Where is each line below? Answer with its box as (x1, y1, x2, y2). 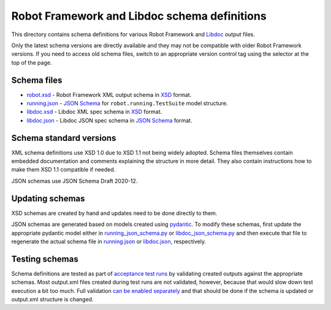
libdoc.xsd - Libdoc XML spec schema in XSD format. (26, 108, 162, 116)
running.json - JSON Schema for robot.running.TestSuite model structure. (26, 100, 228, 107)
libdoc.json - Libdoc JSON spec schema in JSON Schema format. (26, 116, 192, 124)
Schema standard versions (11, 132, 116, 143)
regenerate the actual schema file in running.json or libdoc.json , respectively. (11, 238, 207, 245)
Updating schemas (11, 193, 85, 203)
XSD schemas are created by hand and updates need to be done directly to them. (11, 209, 218, 217)
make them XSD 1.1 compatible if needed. (11, 166, 116, 173)
